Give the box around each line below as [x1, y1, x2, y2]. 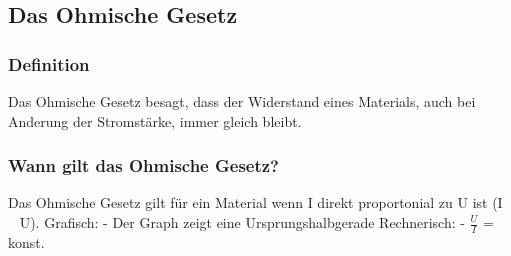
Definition [8, 51, 90, 76]
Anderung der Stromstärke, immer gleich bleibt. [8, 110, 302, 131]
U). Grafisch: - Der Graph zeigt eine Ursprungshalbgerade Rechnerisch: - [19, 212, 465, 232]
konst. [8, 231, 45, 252]
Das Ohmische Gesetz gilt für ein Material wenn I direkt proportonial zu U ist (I [8, 192, 503, 213]
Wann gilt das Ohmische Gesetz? [8, 153, 280, 178]
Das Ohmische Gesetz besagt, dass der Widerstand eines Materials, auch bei [8, 91, 476, 111]
